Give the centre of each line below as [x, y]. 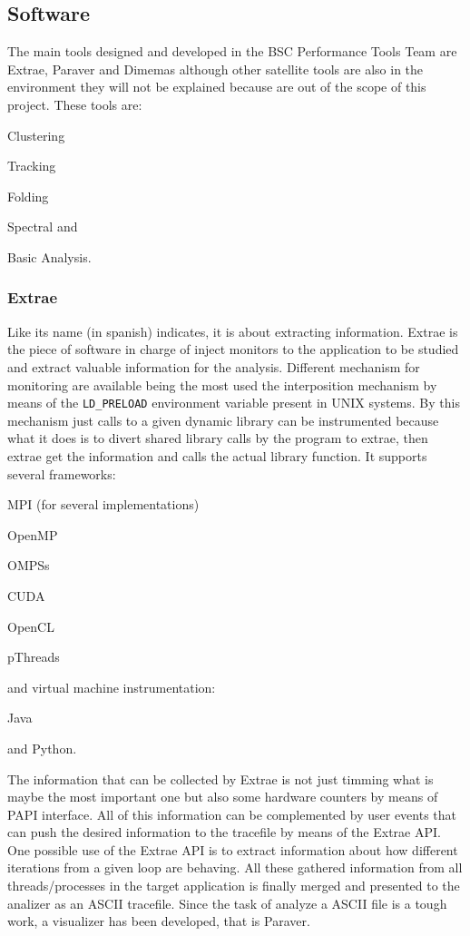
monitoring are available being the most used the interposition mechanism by [222, 384]
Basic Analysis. [49, 256]
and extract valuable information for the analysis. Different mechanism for [214, 366]
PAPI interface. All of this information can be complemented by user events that [232, 814]
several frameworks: [62, 473]
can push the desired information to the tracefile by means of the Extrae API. [224, 832]
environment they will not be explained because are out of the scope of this [217, 87]
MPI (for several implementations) [103, 504]
